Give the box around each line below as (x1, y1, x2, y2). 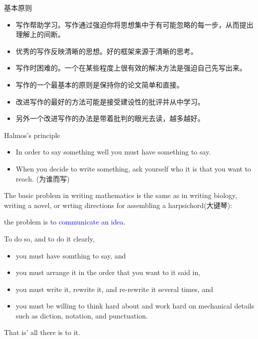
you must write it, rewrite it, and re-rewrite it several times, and (15, 283, 213, 294)
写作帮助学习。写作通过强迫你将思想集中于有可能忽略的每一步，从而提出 (15, 19, 254, 29)
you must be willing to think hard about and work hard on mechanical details (15, 300, 255, 311)
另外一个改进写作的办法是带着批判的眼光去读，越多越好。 (15, 113, 205, 123)
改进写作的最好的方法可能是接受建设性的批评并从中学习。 (15, 96, 205, 106)
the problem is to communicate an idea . (4, 216, 126, 227)
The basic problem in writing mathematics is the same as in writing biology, (4, 190, 238, 200)
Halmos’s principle (4, 129, 60, 140)
